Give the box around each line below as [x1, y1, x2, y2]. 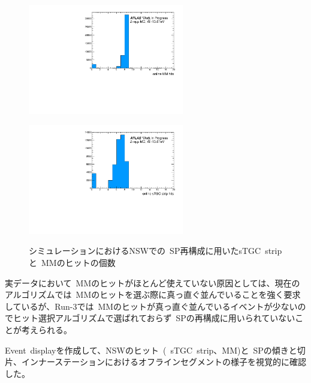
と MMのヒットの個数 [29, 256, 116, 269]
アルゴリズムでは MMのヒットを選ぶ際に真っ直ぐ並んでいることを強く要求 [5, 288, 301, 301]
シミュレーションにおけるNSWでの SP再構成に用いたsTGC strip [29, 244, 282, 257]
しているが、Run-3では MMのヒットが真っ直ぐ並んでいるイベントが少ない [5, 300, 298, 312]
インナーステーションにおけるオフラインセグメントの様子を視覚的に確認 [21, 355, 307, 368]
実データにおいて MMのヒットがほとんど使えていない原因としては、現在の [5, 276, 300, 289]
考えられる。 [21, 324, 72, 336]
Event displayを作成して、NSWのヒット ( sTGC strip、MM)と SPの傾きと [5, 343, 297, 356]
